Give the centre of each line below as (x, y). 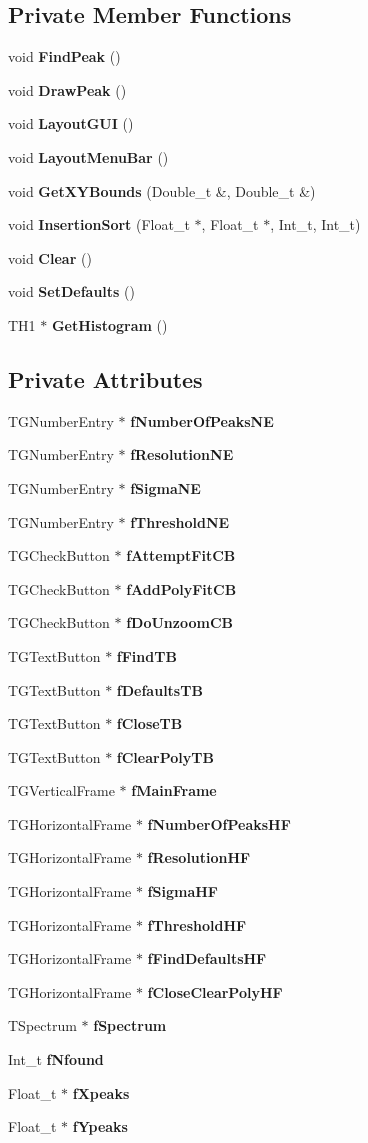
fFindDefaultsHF (207, 958)
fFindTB (146, 655)
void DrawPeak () (67, 89)
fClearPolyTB (165, 756)
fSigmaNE (165, 487)
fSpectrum (130, 1025)
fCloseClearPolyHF (215, 991)
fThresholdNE (180, 521)
